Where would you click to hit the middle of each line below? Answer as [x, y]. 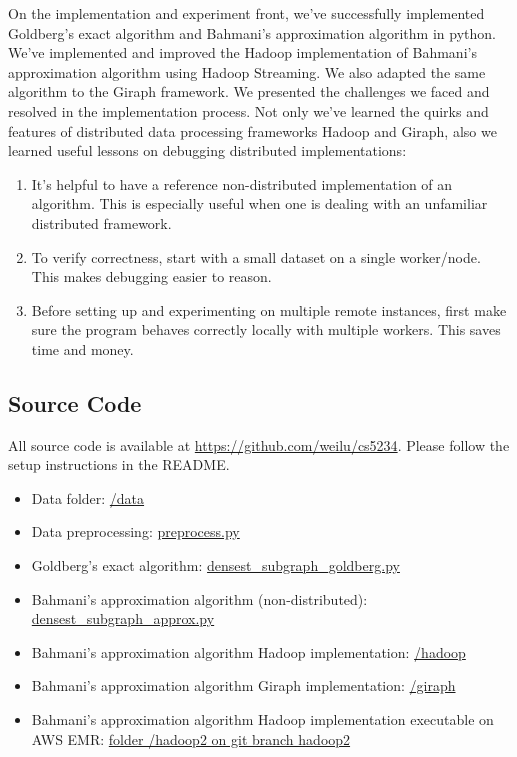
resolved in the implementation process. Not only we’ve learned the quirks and [248, 110]
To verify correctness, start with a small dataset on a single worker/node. [256, 256]
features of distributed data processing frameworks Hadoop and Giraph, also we [252, 130]
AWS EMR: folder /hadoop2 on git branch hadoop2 [191, 738]
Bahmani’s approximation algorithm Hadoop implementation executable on [262, 719]
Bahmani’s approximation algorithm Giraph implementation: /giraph [243, 685]
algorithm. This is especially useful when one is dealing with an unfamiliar [259, 203]
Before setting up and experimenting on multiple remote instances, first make [269, 309]
